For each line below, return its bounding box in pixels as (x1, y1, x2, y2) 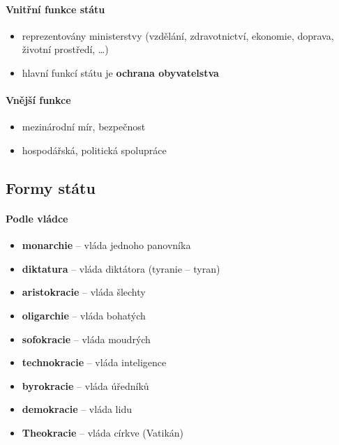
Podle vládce (6, 211, 68, 225)
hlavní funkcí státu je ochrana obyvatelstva (22, 65, 219, 80)
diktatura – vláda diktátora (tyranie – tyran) (22, 261, 220, 276)
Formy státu (6, 176, 96, 198)
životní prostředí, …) (22, 42, 109, 56)
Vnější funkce (6, 93, 71, 107)
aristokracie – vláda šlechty (22, 285, 146, 299)
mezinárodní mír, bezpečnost (22, 119, 146, 134)
